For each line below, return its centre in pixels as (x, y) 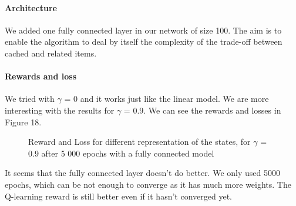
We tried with (30, 99)
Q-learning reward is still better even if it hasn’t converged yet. (118, 196)
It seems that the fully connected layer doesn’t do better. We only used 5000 (142, 173)
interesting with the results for (60, 110)
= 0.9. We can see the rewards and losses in (202, 110)
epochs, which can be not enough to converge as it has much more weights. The (148, 184)
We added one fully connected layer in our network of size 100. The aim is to (143, 30)
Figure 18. (23, 122)
